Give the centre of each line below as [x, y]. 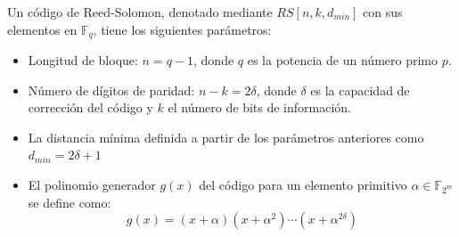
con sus [383, 12]
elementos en [42, 29]
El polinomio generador [92, 185]
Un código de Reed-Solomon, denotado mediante [140, 12]
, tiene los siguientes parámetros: [182, 29]
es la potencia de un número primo [342, 60]
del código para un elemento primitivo [303, 185]
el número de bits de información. [259, 107]
